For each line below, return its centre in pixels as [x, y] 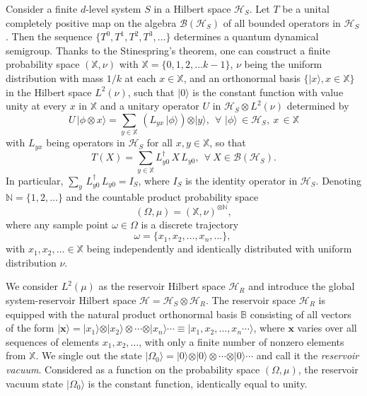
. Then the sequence [49, 36]
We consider [32, 286]
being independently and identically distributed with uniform [219, 249]
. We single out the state [89, 355]
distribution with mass [54, 77]
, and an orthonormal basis [242, 77]
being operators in [86, 142]
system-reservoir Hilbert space [71, 299]
